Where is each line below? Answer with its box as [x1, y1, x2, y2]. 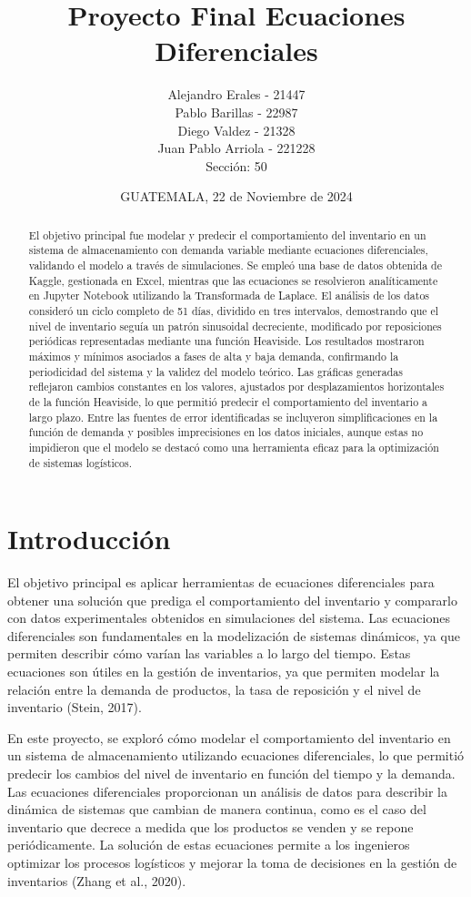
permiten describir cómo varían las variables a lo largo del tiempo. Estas [7, 644, 411, 663]
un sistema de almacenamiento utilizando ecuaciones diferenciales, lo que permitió [7, 746, 465, 765]
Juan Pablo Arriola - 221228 [157, 138, 316, 158]
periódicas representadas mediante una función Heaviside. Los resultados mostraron [28, 333, 425, 349]
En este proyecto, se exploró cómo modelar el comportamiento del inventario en [7, 728, 451, 747]
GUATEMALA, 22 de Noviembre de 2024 [120, 187, 353, 206]
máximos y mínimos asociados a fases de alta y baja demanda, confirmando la [28, 348, 399, 363]
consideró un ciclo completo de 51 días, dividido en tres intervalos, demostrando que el [28, 302, 439, 318]
